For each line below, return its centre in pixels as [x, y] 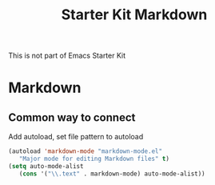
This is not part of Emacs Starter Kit [67, 56]
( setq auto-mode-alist [46, 166]
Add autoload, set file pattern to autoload [76, 137]
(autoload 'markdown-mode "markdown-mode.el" [85, 151]
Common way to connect [72, 117]
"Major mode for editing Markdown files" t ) [94, 159]
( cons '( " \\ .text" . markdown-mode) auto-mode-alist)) [112, 174]
